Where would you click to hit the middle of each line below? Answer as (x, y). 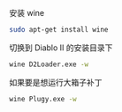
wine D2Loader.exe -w (49, 64)
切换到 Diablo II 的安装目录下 (61, 48)
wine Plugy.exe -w (43, 99)
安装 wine (27, 13)
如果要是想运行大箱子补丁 (56, 82)
